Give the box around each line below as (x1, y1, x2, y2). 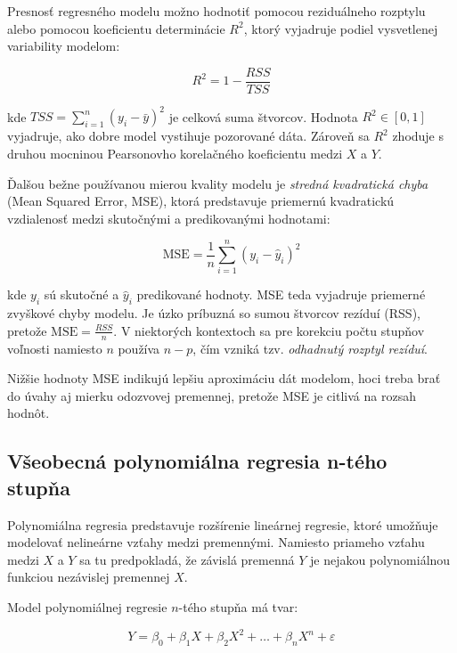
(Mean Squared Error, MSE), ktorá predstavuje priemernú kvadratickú (7, 192, 395, 210)
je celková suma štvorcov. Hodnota (168, 107, 358, 126)
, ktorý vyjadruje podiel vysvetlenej (243, 19, 438, 37)
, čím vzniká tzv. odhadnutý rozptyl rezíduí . (192, 339, 428, 357)
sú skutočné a (44, 285, 119, 304)
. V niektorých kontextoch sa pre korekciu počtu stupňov (113, 321, 425, 339)
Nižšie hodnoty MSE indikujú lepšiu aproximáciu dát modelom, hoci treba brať (7, 369, 441, 388)
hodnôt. (7, 404, 50, 422)
